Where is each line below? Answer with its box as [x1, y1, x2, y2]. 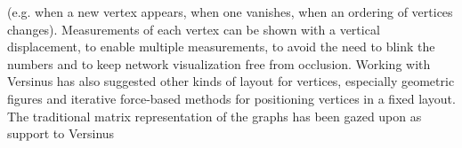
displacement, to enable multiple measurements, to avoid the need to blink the [7, 37, 435, 56]
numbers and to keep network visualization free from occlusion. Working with [7, 54, 431, 73]
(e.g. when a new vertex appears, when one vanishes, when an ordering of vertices [7, 3, 453, 20]
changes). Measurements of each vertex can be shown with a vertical [7, 19, 380, 38]
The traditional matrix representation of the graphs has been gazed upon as [7, 106, 422, 125]
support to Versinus [7, 124, 115, 143]
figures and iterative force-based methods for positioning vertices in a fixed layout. [7, 89, 456, 107]
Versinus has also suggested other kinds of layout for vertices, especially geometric [7, 72, 455, 90]
